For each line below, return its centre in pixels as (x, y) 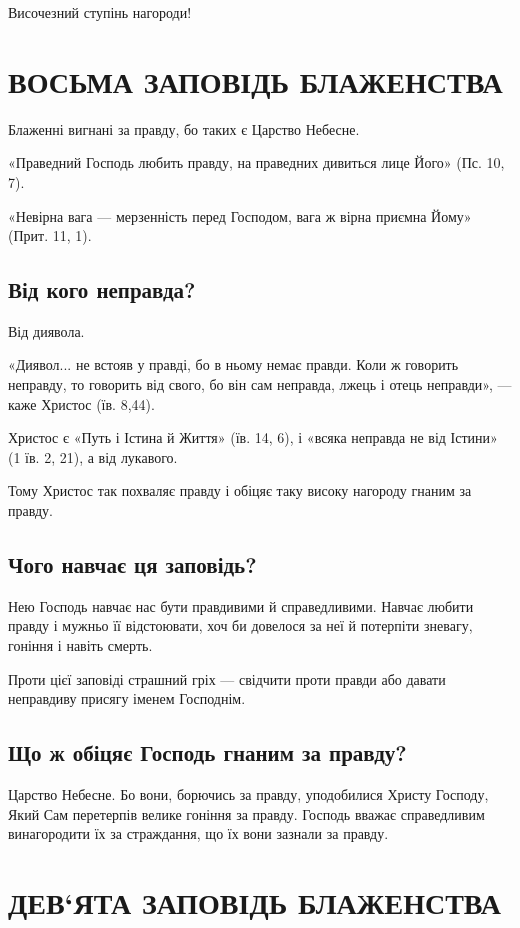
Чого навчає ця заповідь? (132, 564)
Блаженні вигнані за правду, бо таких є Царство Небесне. (184, 128)
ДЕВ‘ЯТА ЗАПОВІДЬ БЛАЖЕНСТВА (254, 901)
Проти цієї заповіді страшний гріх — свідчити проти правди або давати (227, 678)
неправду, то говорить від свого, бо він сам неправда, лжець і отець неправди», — (260, 384)
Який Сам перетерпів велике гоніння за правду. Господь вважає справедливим (246, 813)
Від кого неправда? (102, 289)
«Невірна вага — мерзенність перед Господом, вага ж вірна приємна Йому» (240, 215)
